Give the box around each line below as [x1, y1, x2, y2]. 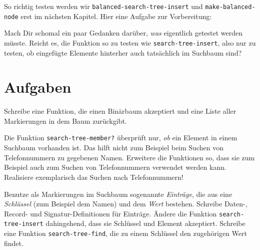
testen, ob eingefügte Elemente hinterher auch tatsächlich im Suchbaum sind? [4, 47, 242, 58]
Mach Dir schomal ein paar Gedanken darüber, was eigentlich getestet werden [4, 28, 243, 38]
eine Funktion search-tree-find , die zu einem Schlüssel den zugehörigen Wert [4, 228, 247, 238]
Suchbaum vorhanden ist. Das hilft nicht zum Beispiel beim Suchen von [4, 142, 223, 153]
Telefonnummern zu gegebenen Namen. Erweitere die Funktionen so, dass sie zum [4, 152, 255, 162]
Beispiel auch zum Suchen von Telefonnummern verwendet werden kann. [4, 162, 226, 172]
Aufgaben [4, 77, 71, 97]
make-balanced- [205, 4, 255, 11]
